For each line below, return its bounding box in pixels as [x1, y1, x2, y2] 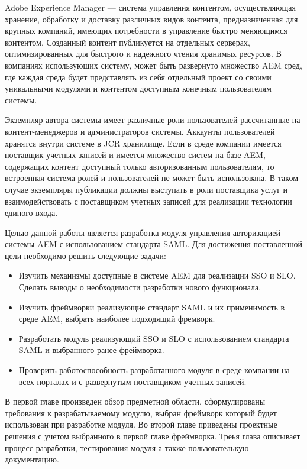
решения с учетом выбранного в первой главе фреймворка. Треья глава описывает [5, 430, 300, 442]
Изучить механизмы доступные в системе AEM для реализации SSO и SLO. [18, 269, 296, 282]
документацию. [5, 453, 59, 465]
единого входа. [5, 206, 58, 219]
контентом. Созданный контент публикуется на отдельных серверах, [5, 35, 250, 48]
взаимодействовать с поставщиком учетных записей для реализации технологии [5, 195, 292, 207]
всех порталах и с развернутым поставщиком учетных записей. [18, 375, 247, 387]
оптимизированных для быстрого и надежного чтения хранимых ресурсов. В [5, 47, 282, 60]
